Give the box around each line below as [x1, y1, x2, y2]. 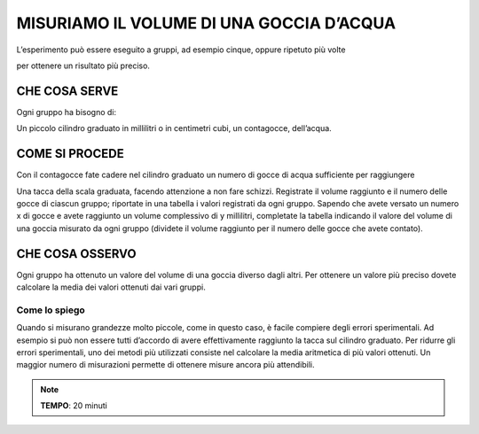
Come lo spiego [16, 304, 86, 316]
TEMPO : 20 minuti [40, 400, 108, 411]
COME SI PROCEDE [16, 146, 124, 161]
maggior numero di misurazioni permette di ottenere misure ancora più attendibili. [16, 360, 315, 370]
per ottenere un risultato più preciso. [16, 60, 151, 71]
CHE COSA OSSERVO [16, 246, 137, 261]
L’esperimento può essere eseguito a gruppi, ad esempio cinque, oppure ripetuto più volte [16, 44, 346, 55]
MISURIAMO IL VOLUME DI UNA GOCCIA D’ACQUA [16, 13, 397, 33]
